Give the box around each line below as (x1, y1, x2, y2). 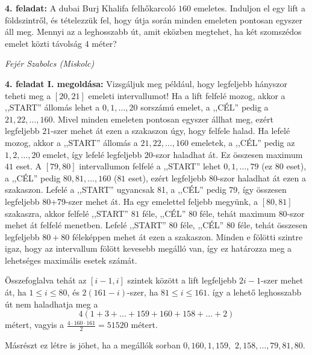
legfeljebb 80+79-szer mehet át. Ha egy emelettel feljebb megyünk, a (5, 195, 258, 207)
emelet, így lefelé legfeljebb (43, 148, 142, 160)
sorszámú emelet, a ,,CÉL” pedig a (140, 101, 269, 114)
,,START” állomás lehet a (5, 101, 100, 114)
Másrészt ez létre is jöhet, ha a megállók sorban (5, 339, 181, 351)
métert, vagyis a (5, 318, 64, 331)
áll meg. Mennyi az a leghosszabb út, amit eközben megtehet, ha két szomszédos (5, 25, 302, 38)
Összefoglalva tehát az (5, 274, 87, 287)
